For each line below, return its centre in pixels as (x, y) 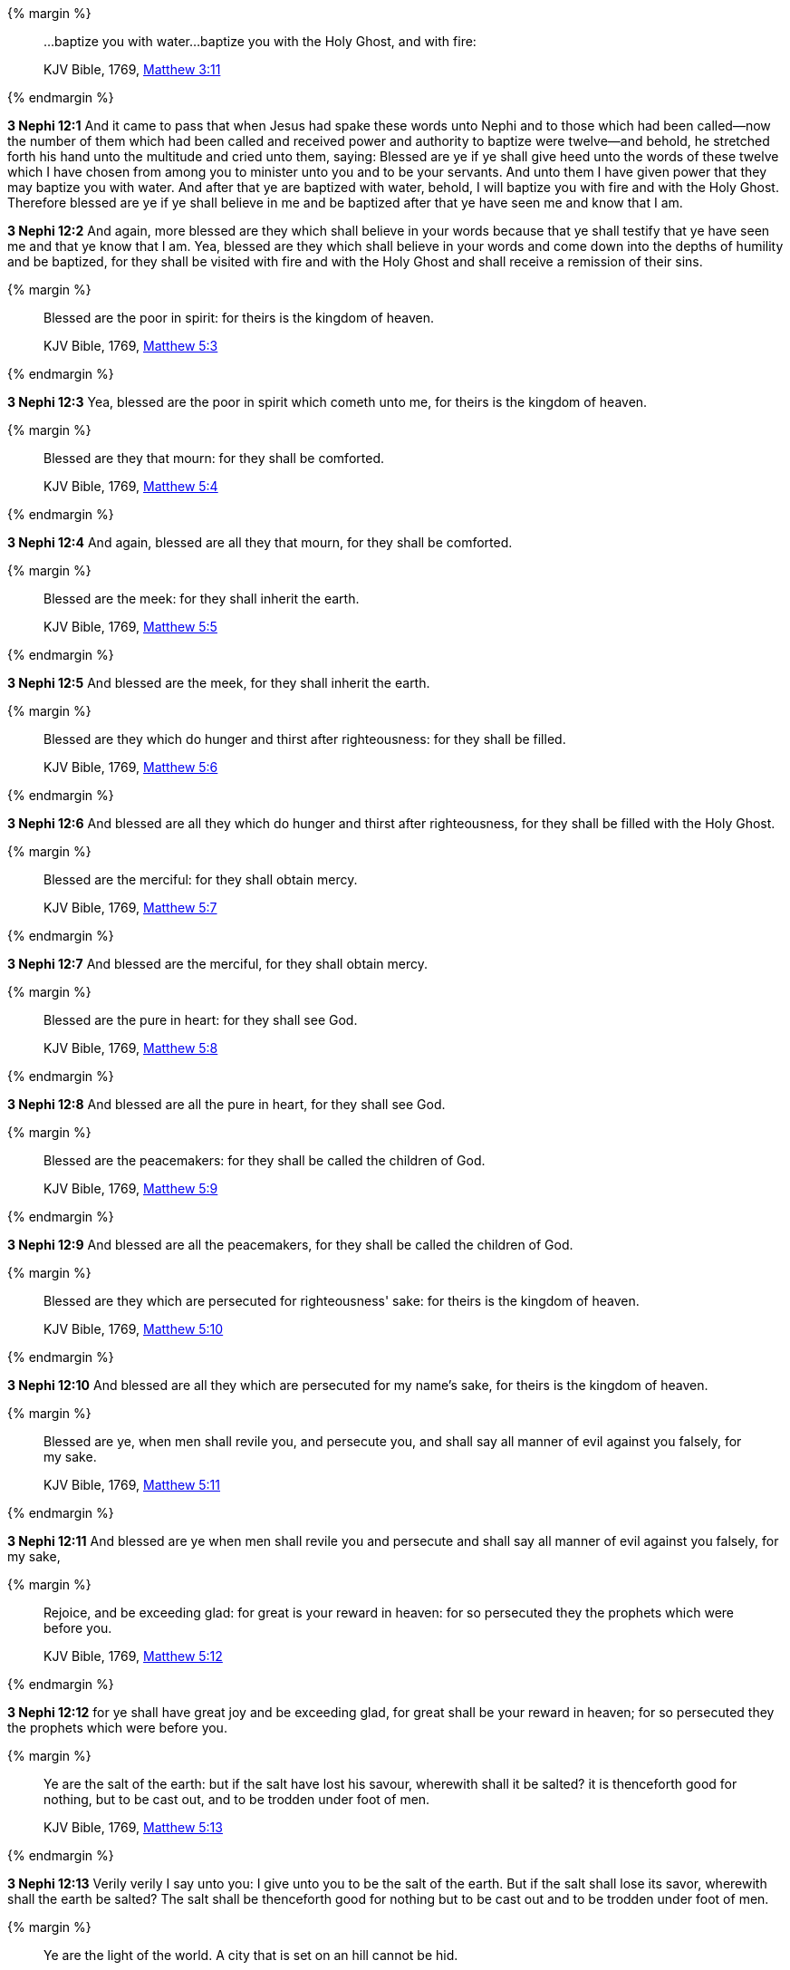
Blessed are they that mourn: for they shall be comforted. (214, 458)
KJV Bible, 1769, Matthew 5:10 (134, 1329)
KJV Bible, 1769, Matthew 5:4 (131, 486)
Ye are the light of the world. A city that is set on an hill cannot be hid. (251, 1955)
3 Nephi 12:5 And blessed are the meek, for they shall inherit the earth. (219, 683)
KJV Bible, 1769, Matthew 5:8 (131, 1048)
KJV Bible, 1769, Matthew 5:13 (133, 1827)
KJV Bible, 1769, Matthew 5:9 (131, 1188)
